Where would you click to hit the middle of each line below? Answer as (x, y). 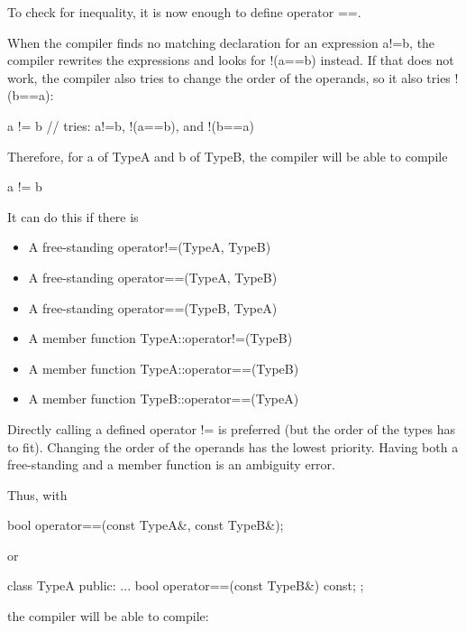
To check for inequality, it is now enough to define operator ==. (184, 12)
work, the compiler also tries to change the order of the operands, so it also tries (229, 77)
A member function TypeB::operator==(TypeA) (164, 399)
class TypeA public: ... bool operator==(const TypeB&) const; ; (186, 585)
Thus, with (37, 494)
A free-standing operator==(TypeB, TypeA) (153, 307)
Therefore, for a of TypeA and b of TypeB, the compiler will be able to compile (228, 156)
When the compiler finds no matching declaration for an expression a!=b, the (221, 42)
